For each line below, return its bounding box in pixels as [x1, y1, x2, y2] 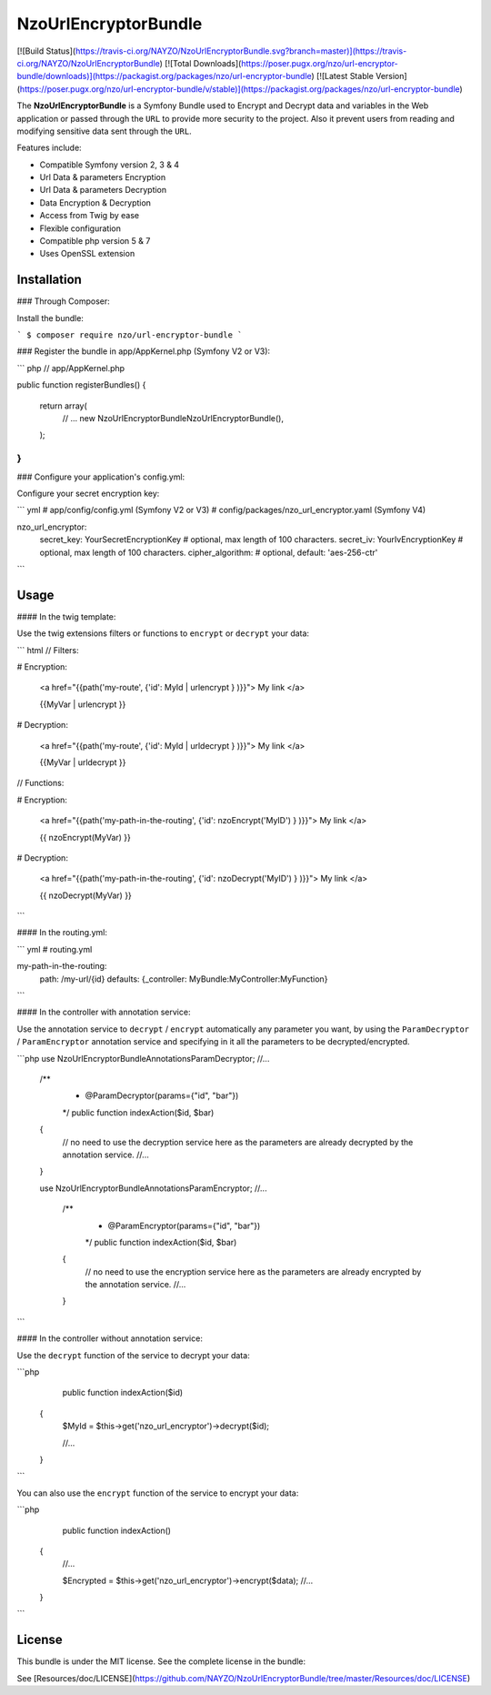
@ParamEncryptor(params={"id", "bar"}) [107, 1220, 261, 1231]
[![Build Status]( [16, 45, 76, 56]
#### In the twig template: [16, 610, 116, 622]
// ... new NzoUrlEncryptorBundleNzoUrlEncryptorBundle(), [62, 413, 284, 424]
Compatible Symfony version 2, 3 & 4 [39, 159, 180, 170]
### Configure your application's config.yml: [16, 471, 185, 482]
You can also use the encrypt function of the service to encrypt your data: [16, 1488, 299, 1498]
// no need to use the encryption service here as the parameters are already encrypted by [85, 1266, 422, 1277]
